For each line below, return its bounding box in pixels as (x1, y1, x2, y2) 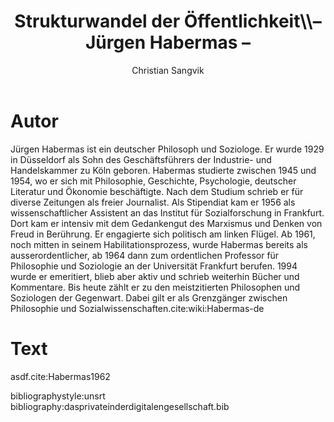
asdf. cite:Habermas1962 (10, 370, 111, 382)
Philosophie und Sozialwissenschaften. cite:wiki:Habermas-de (10, 302, 265, 314)
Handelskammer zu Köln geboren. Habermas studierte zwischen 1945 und (10, 164, 317, 176)
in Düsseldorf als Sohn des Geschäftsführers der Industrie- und (10, 153, 272, 165)
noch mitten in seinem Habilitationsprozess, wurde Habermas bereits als (10, 238, 309, 250)
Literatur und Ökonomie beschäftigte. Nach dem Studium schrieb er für (10, 185, 304, 197)
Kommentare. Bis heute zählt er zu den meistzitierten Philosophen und (10, 281, 301, 293)
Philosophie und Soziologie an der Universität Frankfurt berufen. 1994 (10, 260, 298, 272)
